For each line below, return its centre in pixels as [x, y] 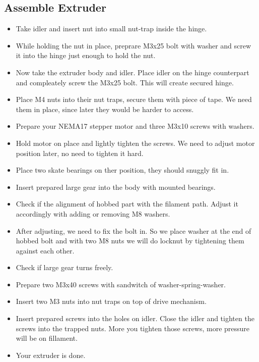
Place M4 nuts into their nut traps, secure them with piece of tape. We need [134, 99]
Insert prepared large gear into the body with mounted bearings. [116, 187]
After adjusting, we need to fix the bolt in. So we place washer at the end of [134, 230]
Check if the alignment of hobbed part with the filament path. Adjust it [127, 204]
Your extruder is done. [51, 355]
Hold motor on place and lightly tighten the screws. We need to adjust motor [135, 143]
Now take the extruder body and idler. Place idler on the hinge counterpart [133, 72]
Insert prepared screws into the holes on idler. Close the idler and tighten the [135, 318]
